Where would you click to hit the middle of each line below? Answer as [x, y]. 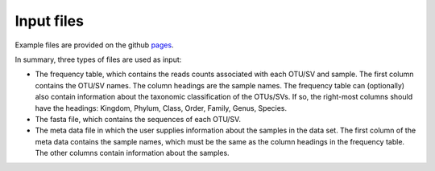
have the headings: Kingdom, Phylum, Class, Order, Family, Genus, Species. [161, 108]
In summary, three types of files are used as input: [98, 59]
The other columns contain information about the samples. [132, 153]
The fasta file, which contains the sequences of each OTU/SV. [138, 119]
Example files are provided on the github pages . [94, 45]
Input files [50, 21]
